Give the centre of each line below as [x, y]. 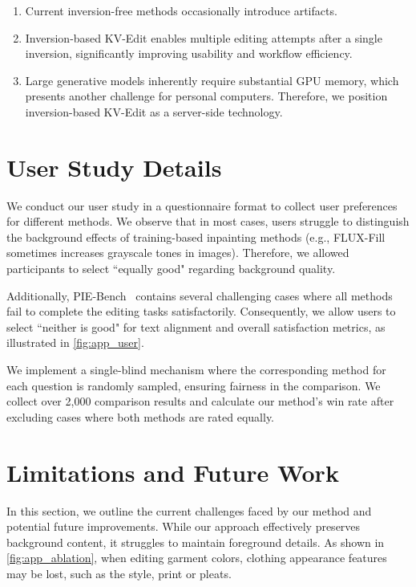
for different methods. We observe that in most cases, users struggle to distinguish [208, 221]
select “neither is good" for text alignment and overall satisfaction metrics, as [196, 326]
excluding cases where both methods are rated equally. [141, 416]
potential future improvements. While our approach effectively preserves [184, 526]
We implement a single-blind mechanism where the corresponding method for [196, 370]
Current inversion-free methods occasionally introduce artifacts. [181, 10]
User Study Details [114, 167]
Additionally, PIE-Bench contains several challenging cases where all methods [200, 295]
